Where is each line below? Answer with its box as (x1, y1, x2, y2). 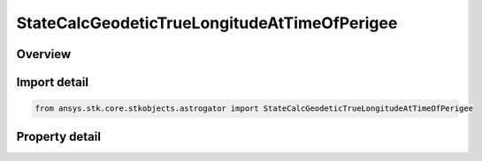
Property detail (16, 128, 102, 144)
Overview (16, 47, 72, 62)
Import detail (16, 75, 88, 90)
